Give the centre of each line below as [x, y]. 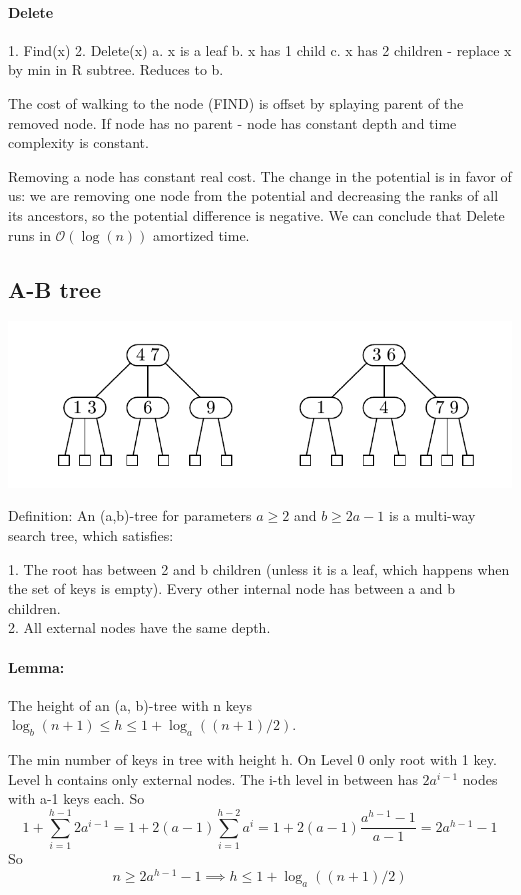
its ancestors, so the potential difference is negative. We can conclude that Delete [256, 214]
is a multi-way [432, 515]
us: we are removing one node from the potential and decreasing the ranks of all [253, 195]
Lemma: [36, 666]
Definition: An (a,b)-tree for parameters [130, 515]
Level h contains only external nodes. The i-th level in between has [213, 778]
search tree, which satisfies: [91, 534]
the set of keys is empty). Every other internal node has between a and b [232, 588]
